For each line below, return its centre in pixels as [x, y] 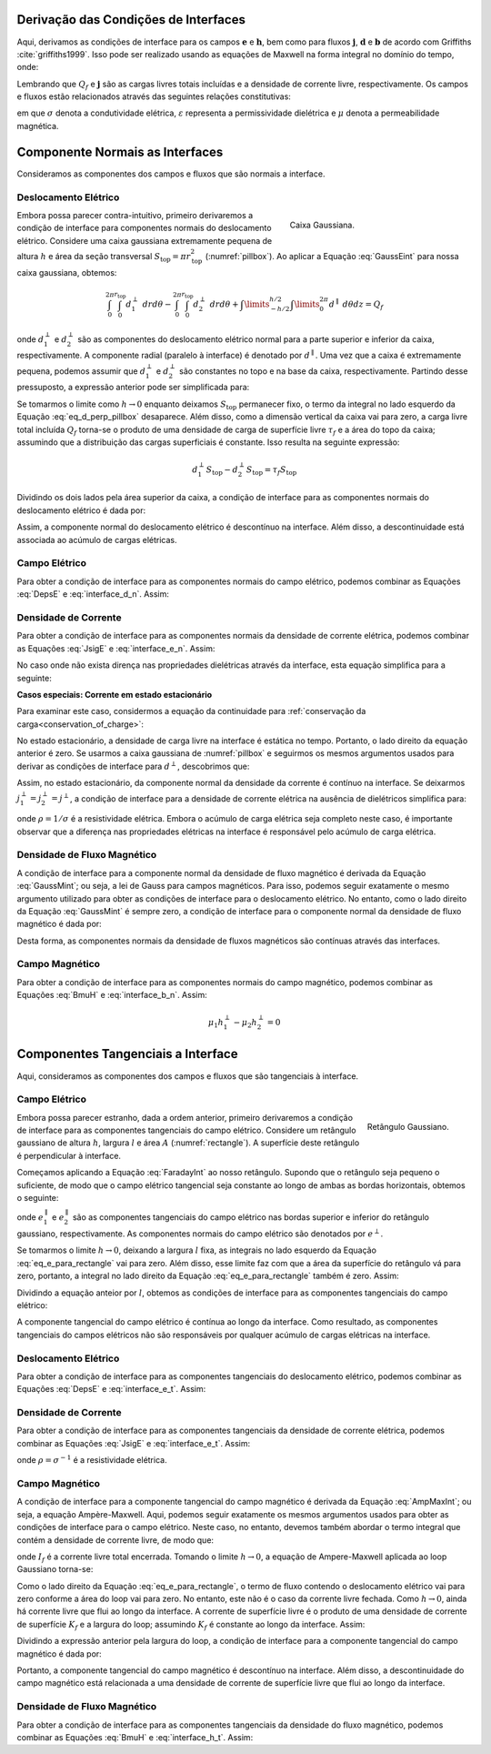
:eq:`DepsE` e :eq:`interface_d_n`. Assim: [93, 594]
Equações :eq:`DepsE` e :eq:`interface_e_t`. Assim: [111, 1389]
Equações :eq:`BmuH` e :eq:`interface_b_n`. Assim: [112, 995]
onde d [30, 339]
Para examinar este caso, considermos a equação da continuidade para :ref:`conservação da [191, 711]
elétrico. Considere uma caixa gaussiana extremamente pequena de [145, 240]
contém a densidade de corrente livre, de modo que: [115, 1540]
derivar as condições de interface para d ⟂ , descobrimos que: [133, 766]
